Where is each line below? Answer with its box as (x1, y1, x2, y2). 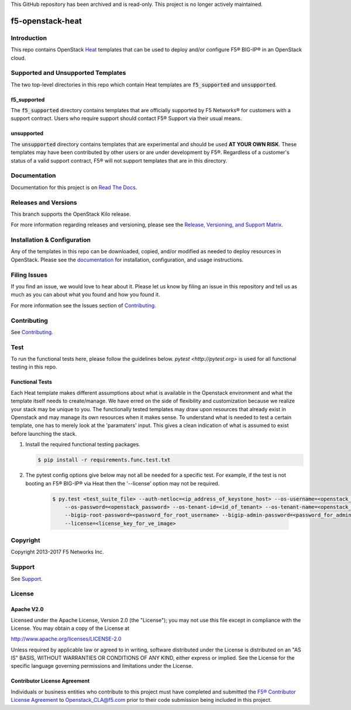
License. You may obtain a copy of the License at (11, 625, 130, 632)
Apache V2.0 (11, 606, 44, 613)
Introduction (11, 34, 47, 42)
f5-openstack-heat (11, 16, 82, 26)
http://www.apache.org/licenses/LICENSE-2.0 (11, 635, 122, 643)
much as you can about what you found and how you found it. (11, 291, 160, 298)
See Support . (11, 575, 43, 582)
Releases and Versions (11, 198, 77, 206)
